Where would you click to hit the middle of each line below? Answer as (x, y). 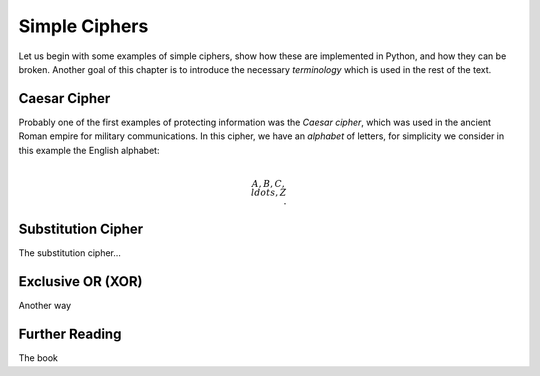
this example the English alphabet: (89, 150)
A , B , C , (268, 183)
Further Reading (70, 334)
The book (38, 358)
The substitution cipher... (70, 253)
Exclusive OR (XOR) (80, 281)
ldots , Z (268, 192)
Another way (45, 306)
